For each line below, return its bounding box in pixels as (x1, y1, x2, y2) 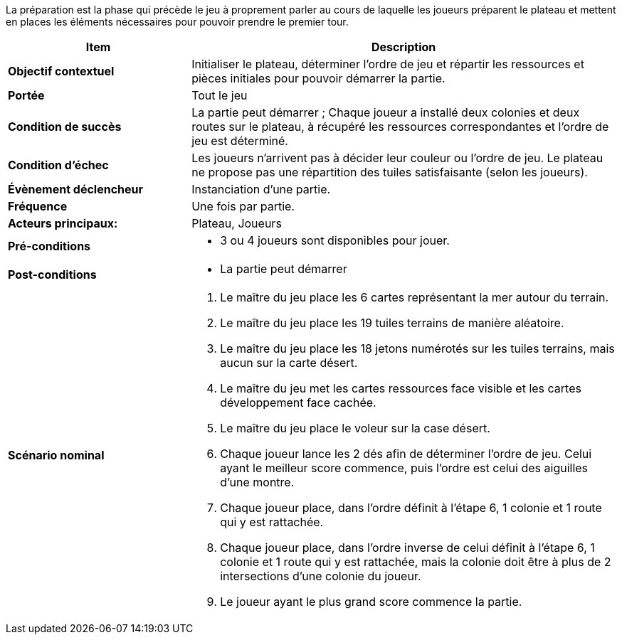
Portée (8, 88, 45, 102)
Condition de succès (8, 119, 122, 134)
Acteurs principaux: (8, 216, 118, 230)
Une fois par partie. (191, 199, 295, 213)
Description (371, 40, 436, 54)
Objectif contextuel (8, 64, 115, 78)
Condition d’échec (8, 158, 109, 172)
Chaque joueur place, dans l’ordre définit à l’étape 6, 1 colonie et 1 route (220, 501, 602, 515)
